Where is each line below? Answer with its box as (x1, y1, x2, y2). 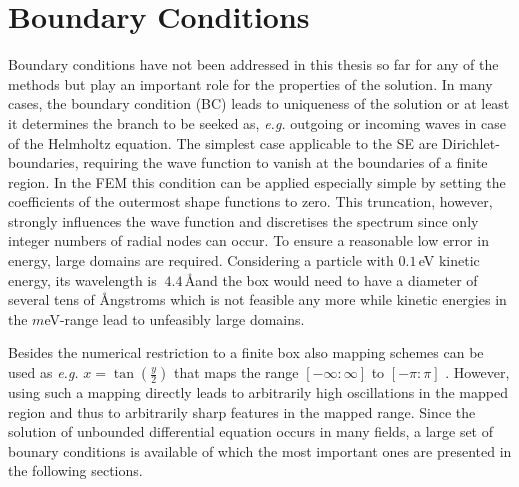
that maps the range (173, 362, 299, 383)
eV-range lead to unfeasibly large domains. (44, 308, 305, 329)
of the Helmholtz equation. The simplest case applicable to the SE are (8, 132, 438, 153)
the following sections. (8, 460, 143, 481)
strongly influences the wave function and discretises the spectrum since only (8, 210, 479, 231)
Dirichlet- (442, 132, 500, 153)
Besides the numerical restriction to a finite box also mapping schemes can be (8, 342, 484, 363)
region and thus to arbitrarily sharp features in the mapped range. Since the (8, 401, 476, 422)
